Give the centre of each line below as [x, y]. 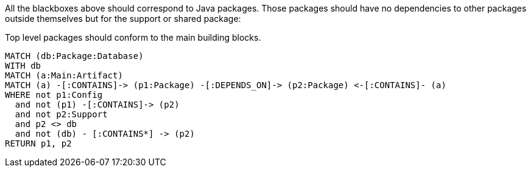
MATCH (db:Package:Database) [74, 56]
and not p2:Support [61, 114]
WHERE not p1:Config [54, 95]
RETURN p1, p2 [38, 143]
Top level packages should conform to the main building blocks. [133, 37]
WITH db [23, 66]
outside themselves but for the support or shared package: [123, 19]
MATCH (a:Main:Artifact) [64, 75]
